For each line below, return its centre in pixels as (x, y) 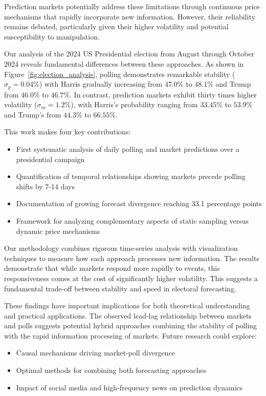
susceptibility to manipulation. (52, 36)
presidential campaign (50, 159)
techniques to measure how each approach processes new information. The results (132, 258)
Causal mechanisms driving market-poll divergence (96, 353)
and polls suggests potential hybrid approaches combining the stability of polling (131, 325)
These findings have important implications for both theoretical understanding (127, 305)
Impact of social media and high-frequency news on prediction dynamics (129, 387)
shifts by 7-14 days (45, 186)
